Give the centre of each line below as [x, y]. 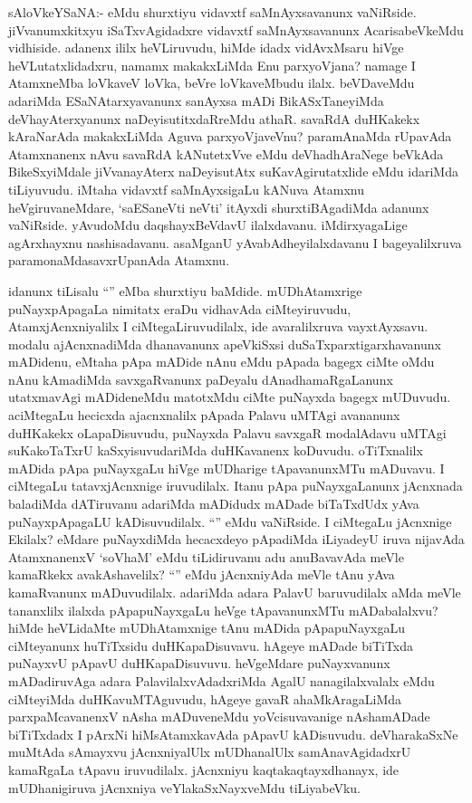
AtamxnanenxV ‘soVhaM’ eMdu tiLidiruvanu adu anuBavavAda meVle [206, 556]
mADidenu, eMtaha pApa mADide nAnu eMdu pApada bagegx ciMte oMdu [222, 362]
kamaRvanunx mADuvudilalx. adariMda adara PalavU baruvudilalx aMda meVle [235, 592]
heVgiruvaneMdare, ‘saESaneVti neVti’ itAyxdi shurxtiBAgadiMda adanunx [219, 207]
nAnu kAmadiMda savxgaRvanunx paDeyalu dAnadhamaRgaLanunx [201, 379]
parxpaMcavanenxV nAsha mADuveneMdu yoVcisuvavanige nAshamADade [219, 717]
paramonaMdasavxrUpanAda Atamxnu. [119, 260]
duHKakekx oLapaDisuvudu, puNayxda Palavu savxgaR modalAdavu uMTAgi [227, 432]
